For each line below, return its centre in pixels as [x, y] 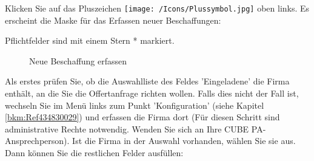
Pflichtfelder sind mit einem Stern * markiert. [90, 40]
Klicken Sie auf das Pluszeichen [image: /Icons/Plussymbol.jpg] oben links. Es [157, 8]
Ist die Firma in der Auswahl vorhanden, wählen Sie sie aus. [184, 141]
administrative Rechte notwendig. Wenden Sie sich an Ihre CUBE [127, 128]
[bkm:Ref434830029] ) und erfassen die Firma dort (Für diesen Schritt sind [142, 117]
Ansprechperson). [37, 141]
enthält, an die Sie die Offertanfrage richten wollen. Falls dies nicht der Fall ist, [152, 93]
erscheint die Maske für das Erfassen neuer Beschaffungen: [113, 20]
